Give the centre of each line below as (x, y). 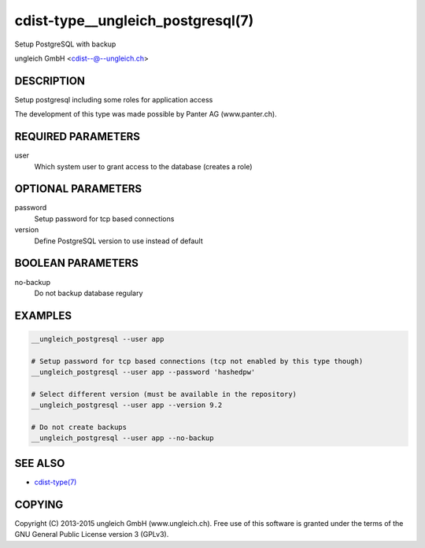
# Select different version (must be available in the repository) (164, 394)
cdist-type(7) (55, 482)
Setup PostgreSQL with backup (65, 44)
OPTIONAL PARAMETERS (78, 189)
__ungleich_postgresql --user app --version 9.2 (127, 405)
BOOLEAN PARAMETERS (77, 263)
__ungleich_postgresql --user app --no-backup (122, 438)
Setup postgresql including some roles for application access (114, 99)
